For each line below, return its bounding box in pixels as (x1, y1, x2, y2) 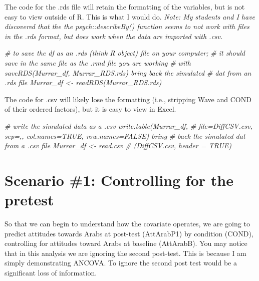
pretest (5, 189, 54, 210)
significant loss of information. (5, 267, 97, 277)
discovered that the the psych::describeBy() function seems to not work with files (5, 21, 249, 32)
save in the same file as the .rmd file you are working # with (5, 57, 191, 68)
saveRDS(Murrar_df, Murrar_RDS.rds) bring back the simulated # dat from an (5, 67, 251, 78)
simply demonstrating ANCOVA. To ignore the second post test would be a (5, 257, 237, 268)
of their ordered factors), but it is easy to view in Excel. (5, 104, 176, 114)
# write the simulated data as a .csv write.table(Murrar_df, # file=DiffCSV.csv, (5, 120, 252, 131)
